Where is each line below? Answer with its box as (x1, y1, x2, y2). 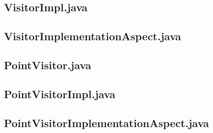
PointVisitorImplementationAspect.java (4, 115, 209, 130)
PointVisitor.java (4, 57, 91, 72)
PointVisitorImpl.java (4, 86, 116, 101)
